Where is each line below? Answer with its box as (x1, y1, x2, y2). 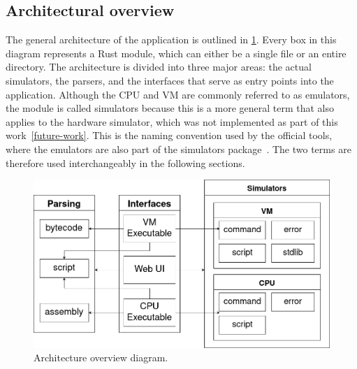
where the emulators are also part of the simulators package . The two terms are (6, 141, 351, 156)
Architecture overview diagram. (34, 350, 168, 365)
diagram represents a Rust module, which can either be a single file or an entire (6, 45, 347, 60)
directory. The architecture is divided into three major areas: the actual (6, 59, 312, 74)
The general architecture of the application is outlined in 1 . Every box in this (6, 32, 337, 47)
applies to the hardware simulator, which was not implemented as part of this (6, 114, 338, 129)
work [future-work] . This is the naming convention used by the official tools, (6, 128, 333, 143)
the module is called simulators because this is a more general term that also (6, 101, 335, 115)
